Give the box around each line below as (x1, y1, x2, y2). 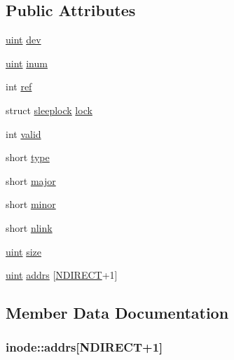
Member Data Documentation (6, 302, 229, 324)
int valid (6, 126, 41, 141)
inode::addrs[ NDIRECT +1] (6, 338, 163, 356)
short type (6, 150, 50, 165)
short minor (6, 197, 56, 212)
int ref (6, 79, 32, 94)
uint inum (6, 55, 48, 70)
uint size (6, 244, 42, 258)
